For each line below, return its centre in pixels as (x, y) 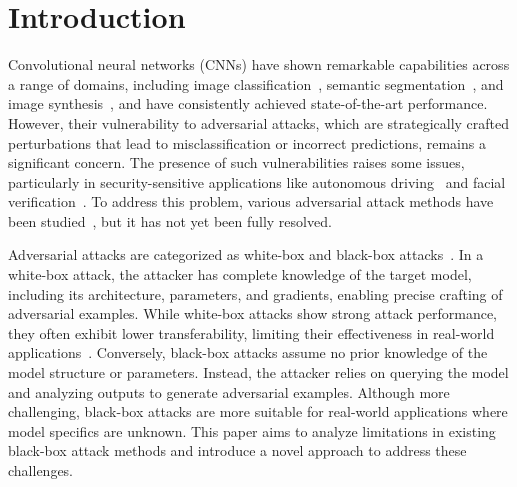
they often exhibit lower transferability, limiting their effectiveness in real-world (251, 332)
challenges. (41, 470)
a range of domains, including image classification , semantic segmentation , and (256, 83)
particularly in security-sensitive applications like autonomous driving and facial (257, 181)
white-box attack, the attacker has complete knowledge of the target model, (240, 274)
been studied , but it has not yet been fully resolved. (170, 220)
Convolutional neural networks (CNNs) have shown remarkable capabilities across (259, 64)
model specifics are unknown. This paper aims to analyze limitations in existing (252, 430)
